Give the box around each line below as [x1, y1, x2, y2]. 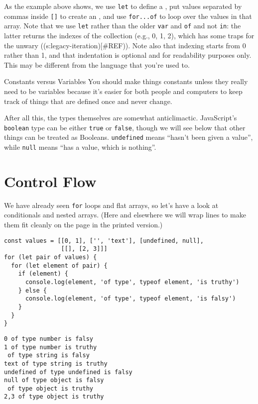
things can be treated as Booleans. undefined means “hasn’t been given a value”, [4, 132, 253, 142]
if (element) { [18, 270, 68, 278]
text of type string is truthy [4, 360, 108, 367]
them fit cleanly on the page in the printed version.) [4, 219, 163, 230]
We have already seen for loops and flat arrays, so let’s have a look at [4, 200, 219, 210]
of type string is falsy [7, 352, 90, 359]
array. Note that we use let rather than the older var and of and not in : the [4, 20, 241, 31]
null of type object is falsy [4, 377, 104, 384]
